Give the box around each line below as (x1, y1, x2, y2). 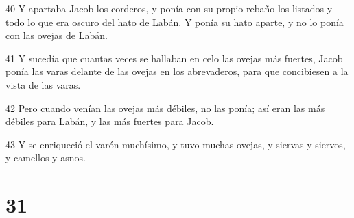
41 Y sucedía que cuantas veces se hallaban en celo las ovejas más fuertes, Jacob (5, 51, 343, 65)
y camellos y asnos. (5, 150, 86, 165)
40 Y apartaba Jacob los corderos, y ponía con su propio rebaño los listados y (5, 1, 333, 15)
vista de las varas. (5, 77, 81, 92)
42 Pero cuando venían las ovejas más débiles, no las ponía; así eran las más (5, 100, 325, 115)
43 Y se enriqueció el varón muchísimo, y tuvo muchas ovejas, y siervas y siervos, (5, 137, 346, 151)
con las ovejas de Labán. (5, 28, 108, 42)
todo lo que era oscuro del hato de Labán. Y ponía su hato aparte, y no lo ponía (5, 14, 344, 29)
